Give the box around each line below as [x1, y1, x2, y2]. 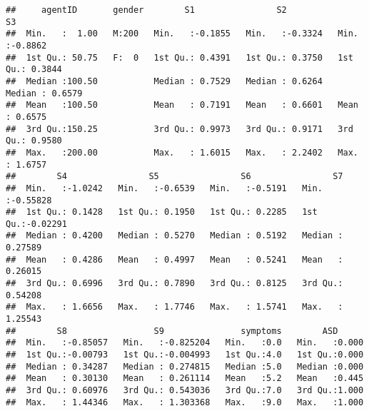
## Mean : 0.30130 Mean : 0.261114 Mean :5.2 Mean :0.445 [6, 373, 364, 384]
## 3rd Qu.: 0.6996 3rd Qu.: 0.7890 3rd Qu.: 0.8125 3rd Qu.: [6, 278, 343, 289]
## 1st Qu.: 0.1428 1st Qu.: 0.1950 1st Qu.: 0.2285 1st [6, 207, 318, 218]
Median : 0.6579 [6, 88, 83, 98]
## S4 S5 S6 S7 [6, 171, 343, 182]
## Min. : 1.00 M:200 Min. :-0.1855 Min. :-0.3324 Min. [6, 29, 358, 39]
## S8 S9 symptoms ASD [6, 325, 338, 336]
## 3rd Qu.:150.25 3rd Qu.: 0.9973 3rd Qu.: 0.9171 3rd [6, 123, 353, 134]
